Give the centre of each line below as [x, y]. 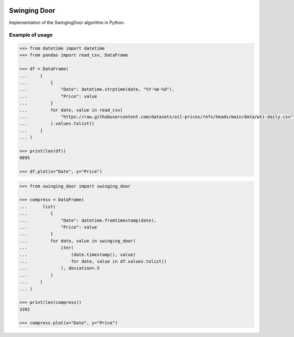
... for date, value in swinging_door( [77, 241]
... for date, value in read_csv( [71, 110]
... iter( [47, 248]
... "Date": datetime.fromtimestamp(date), [88, 220]
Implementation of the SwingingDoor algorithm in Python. [67, 22]
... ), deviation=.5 [60, 268]
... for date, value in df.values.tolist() [93, 261]
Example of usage [31, 35]
